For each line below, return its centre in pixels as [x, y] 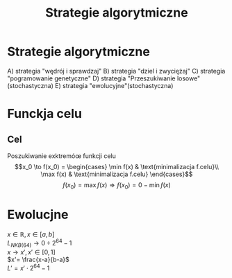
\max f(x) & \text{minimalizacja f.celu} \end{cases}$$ [117, 174]
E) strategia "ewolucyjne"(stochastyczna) [114, 85]
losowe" [189, 78]
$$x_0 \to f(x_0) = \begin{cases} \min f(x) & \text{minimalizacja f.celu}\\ [117, 166]
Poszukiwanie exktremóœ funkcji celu [62, 156]
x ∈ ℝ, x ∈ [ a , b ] [31, 234]
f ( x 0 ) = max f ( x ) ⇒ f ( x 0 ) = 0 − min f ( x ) [117, 185]
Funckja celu [44, 114]
